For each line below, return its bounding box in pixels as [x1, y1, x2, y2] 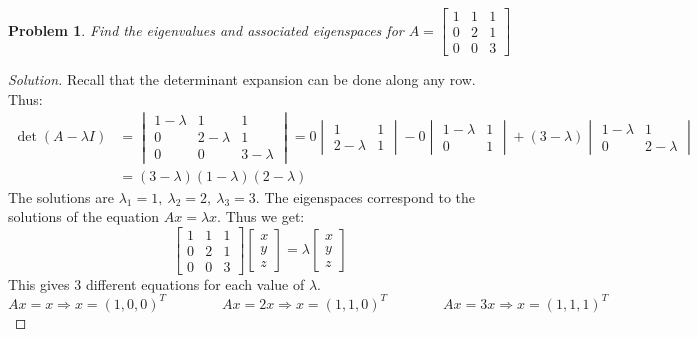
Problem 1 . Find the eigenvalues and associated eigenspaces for [8, 19, 404, 40]
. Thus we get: [217, 206, 305, 227]
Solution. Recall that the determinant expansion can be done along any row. [8, 69, 476, 90]
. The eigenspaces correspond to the [255, 186, 476, 207]
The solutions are [8, 186, 114, 207]
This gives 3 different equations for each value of [8, 273, 305, 294]
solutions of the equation [8, 206, 160, 227]
